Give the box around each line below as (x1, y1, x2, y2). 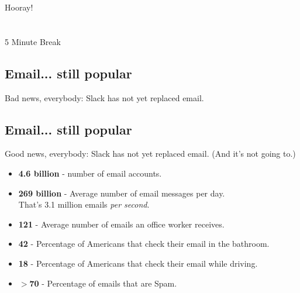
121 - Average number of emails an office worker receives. (18, 218, 225, 230)
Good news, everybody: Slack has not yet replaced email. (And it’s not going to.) (5, 147, 296, 160)
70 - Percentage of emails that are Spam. (29, 277, 177, 289)
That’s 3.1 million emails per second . (18, 198, 150, 211)
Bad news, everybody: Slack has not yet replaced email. (5, 91, 204, 104)
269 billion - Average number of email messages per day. (18, 187, 225, 199)
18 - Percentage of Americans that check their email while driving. (18, 257, 258, 269)
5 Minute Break (5, 35, 61, 47)
